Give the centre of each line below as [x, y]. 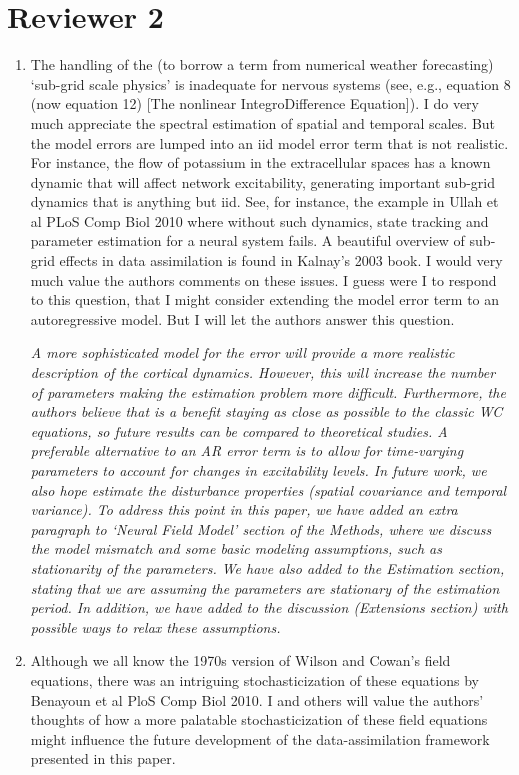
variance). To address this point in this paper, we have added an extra [244, 509]
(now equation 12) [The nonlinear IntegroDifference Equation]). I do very [254, 103]
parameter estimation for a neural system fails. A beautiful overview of [247, 240]
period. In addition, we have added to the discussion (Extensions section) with [269, 607]
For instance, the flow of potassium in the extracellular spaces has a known [260, 162]
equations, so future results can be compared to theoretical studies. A [239, 430]
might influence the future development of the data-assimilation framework [260, 738]
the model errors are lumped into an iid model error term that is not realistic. [269, 142]
